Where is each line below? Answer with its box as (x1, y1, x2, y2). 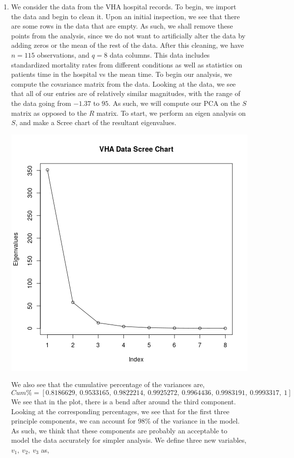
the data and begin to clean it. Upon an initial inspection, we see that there (11, 11, 240, 21)
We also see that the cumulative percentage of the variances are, (11, 379, 205, 390)
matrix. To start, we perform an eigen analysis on (96, 107, 246, 118)
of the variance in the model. (153, 416, 240, 426)
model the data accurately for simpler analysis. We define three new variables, (11, 435, 247, 445)
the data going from (11, 98, 71, 108)
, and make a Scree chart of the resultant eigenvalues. (15, 117, 176, 128)
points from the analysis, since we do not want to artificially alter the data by (11, 30, 246, 40)
